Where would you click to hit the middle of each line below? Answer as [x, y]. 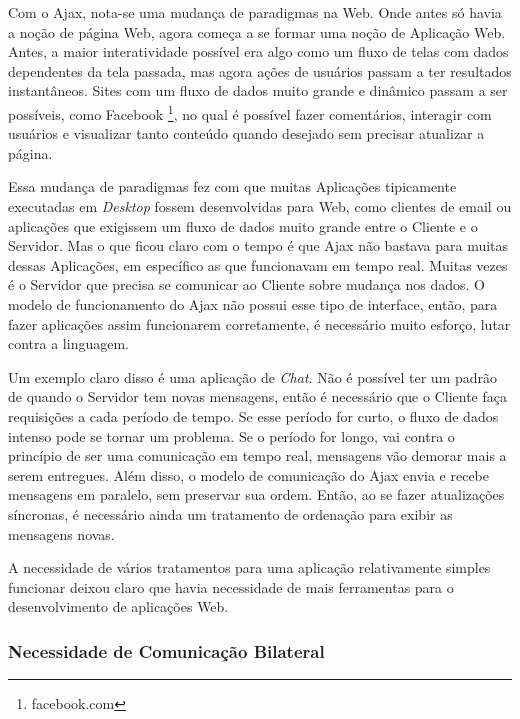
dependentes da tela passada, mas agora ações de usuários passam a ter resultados [260, 70]
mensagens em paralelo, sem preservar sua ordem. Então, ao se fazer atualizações [256, 494]
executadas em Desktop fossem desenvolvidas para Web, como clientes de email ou [260, 206]
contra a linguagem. [68, 343]
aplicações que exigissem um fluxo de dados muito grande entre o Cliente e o [243, 225]
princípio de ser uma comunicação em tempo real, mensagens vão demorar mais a [257, 455]
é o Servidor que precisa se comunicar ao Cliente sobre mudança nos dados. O [246, 284]
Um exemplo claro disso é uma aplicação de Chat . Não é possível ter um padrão [253, 376]
